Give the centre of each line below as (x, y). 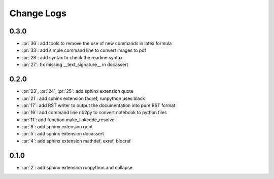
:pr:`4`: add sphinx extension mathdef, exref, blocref (77, 141)
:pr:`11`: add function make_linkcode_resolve (68, 120)
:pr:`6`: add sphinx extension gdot (58, 127)
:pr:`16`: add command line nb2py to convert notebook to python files (94, 113)
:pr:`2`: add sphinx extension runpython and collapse (77, 167)
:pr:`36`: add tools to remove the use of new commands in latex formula (97, 44)
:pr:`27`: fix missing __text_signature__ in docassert (75, 65)
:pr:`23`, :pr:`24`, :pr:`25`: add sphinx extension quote (78, 91)
